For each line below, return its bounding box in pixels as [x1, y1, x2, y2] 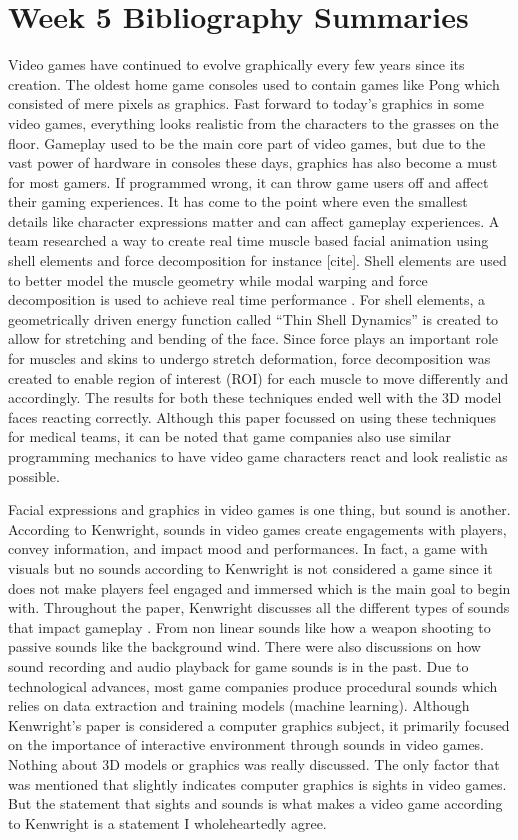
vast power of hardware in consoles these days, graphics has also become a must [8, 152, 498, 173]
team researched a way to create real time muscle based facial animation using [8, 230, 489, 251]
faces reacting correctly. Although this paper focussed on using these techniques [8, 406, 496, 427]
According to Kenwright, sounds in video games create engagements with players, [8, 518, 507, 539]
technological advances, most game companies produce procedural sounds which [8, 675, 498, 696]
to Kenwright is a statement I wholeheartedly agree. [8, 812, 327, 833]
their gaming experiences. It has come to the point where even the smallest [8, 191, 468, 212]
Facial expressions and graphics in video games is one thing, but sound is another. [8, 499, 511, 520]
